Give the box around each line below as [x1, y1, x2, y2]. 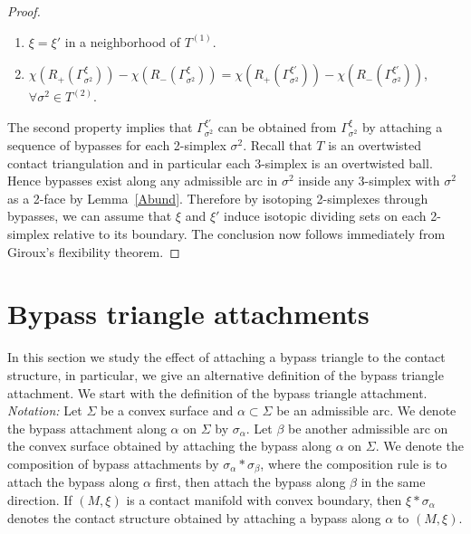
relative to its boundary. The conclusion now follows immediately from [53, 224, 446, 243]
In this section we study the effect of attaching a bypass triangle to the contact [7, 348, 446, 367]
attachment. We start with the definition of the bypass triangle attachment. [7, 383, 428, 402]
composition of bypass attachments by [7, 453, 219, 472]
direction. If [7, 490, 72, 509]
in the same [360, 472, 426, 491]
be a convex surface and [100, 401, 234, 420]
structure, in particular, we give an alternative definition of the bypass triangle [7, 365, 444, 384]
